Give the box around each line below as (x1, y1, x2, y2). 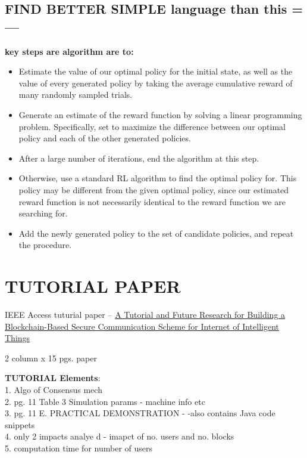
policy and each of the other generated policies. (18, 132, 191, 144)
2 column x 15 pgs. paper (5, 351, 97, 364)
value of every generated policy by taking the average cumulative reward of (18, 76, 293, 89)
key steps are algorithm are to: (5, 45, 134, 57)
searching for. (18, 207, 68, 219)
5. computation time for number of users (5, 441, 152, 454)
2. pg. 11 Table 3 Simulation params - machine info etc (5, 395, 205, 407)
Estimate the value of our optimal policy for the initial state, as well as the (18, 65, 293, 78)
